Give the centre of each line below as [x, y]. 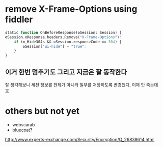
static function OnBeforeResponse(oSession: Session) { [63, 32]
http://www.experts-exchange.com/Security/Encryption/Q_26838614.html [80, 139]
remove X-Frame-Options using [71, 9]
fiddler [19, 19]
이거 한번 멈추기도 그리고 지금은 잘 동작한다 [66, 72]
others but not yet [42, 111]
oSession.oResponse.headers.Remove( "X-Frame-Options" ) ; [63, 37]
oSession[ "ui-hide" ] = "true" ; [55, 46]
